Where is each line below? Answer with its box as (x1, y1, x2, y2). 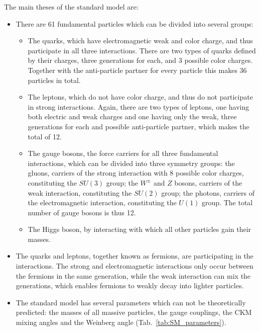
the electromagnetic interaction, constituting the (28, 197, 177, 208)
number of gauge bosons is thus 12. (28, 207, 136, 217)
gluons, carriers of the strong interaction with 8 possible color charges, (28, 168, 244, 178)
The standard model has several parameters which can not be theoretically (16, 297, 246, 307)
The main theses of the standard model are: (4, 2, 139, 12)
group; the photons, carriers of (161, 187, 255, 198)
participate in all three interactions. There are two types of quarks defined (28, 45, 256, 55)
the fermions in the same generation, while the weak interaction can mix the (16, 270, 251, 281)
